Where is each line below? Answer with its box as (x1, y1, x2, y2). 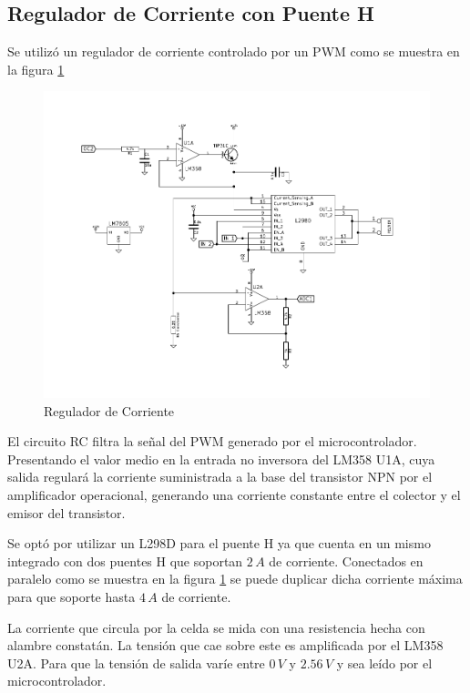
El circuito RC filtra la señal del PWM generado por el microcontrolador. (7, 432, 417, 451)
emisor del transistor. (7, 503, 126, 522)
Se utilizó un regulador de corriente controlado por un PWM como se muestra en (7, 42, 460, 61)
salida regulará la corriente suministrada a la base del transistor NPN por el (7, 467, 433, 486)
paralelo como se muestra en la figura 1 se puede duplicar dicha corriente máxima (7, 569, 463, 588)
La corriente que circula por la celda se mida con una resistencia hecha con (7, 617, 425, 637)
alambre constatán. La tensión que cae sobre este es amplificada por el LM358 (7, 636, 444, 655)
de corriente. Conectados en (269, 551, 424, 570)
